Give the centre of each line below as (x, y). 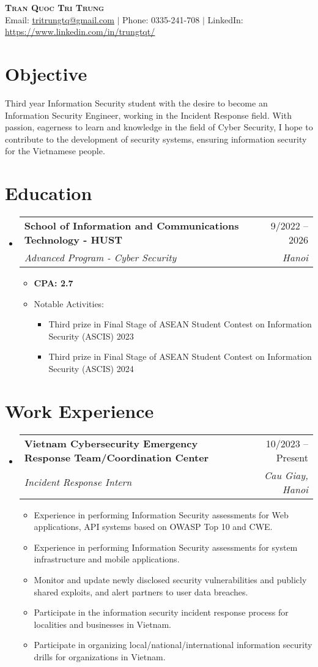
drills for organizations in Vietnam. (100, 657)
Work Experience (79, 410)
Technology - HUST (73, 240)
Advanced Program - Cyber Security (100, 257)
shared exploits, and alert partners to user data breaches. (141, 591)
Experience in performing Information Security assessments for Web (161, 514)
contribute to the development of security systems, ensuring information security (156, 139)
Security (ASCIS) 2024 (91, 368)
